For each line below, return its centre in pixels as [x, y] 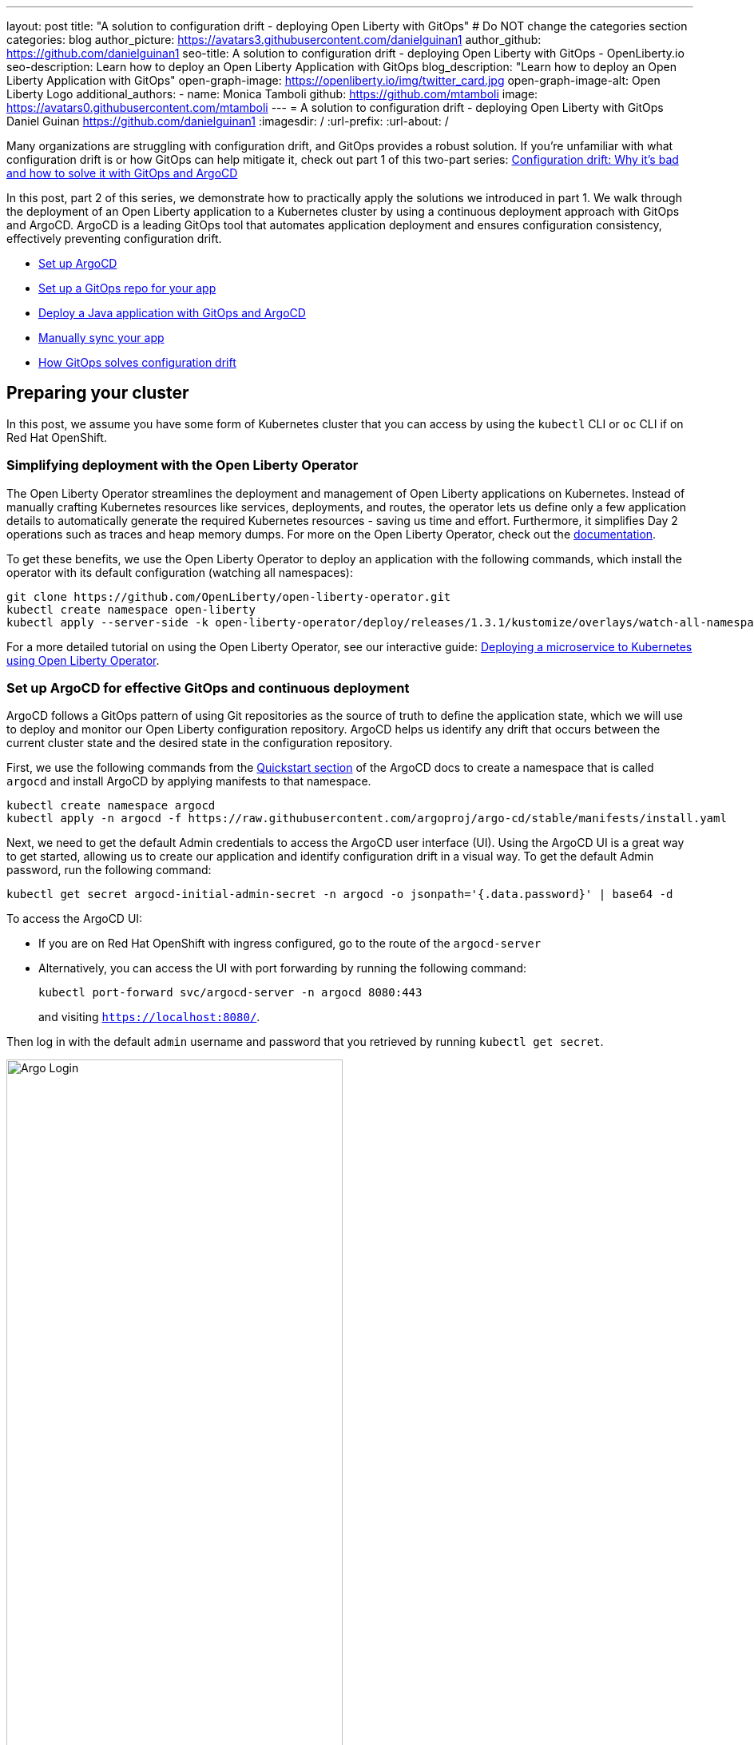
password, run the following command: [109, 870]
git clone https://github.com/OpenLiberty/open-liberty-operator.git [229, 596]
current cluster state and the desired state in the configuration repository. [200, 743]
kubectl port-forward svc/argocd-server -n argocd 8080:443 [230, 993]
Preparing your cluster [98, 393]
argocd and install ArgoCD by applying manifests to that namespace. [189, 781]
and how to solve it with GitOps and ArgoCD [122, 173]
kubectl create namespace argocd [111, 806]
